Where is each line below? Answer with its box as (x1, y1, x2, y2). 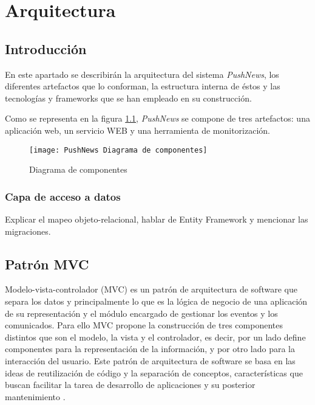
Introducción (5, 39, 87, 58)
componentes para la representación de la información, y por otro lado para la (5, 342, 296, 355)
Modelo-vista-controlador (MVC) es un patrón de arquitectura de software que (5, 283, 297, 296)
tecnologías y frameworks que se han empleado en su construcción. (5, 91, 252, 104)
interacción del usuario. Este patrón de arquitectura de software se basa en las (5, 354, 296, 367)
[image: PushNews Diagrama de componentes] (29, 145, 208, 154)
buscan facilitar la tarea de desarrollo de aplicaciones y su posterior (5, 378, 256, 391)
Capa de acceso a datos (5, 189, 121, 204)
